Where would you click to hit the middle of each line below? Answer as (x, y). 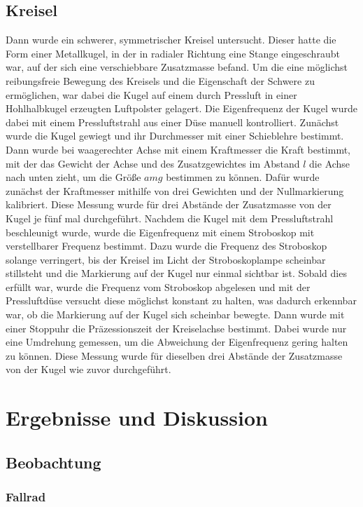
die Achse (330, 163)
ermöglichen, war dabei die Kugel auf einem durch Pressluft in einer (151, 94)
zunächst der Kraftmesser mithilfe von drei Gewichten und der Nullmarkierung (175, 190)
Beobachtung (54, 462)
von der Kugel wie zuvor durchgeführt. (88, 369)
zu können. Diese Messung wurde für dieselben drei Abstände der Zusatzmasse (174, 355)
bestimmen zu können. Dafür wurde (243, 177)
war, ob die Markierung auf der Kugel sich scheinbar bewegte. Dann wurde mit (175, 315)
